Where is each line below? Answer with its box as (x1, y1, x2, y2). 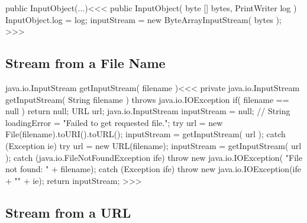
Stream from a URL (5, 203, 131, 221)
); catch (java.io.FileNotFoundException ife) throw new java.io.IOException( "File (5, 151, 303, 163)
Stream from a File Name (5, 54, 166, 72)
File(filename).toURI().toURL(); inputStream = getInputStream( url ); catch (5, 128, 286, 140)
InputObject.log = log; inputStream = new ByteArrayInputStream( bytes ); (5, 13, 282, 25)
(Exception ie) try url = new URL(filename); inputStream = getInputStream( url (5, 139, 302, 151)
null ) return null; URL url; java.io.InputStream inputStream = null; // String (5, 105, 290, 117)
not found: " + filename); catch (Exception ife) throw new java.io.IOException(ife (5, 163, 301, 175)
